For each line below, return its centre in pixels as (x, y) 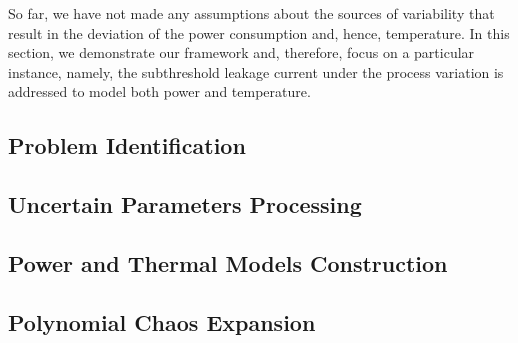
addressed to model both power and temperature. (159, 91)
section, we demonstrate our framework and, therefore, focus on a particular (241, 52)
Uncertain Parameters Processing (185, 204)
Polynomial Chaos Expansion (162, 321)
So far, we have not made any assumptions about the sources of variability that (251, 13)
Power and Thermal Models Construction (228, 262)
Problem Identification (127, 145)
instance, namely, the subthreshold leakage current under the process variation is (256, 71)
